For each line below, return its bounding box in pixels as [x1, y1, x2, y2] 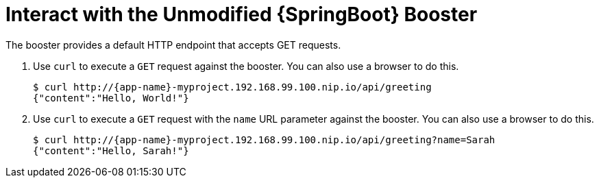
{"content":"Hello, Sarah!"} [33, 145, 189, 156]
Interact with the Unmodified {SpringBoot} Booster [5, 3, 478, 26]
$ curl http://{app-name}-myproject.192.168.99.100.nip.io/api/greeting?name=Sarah [33, 134, 496, 145]
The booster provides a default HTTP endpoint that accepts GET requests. [5, 38, 341, 51]
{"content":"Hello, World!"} [33, 92, 189, 103]
